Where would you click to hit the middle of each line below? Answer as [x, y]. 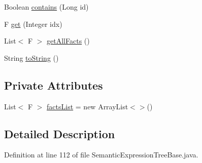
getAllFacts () [68, 41]
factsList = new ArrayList [88, 106]
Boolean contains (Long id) [46, 7]
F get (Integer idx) [33, 24]
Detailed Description [60, 133]
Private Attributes [54, 85]
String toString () [31, 57]
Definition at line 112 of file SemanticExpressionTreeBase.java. [101, 155]
